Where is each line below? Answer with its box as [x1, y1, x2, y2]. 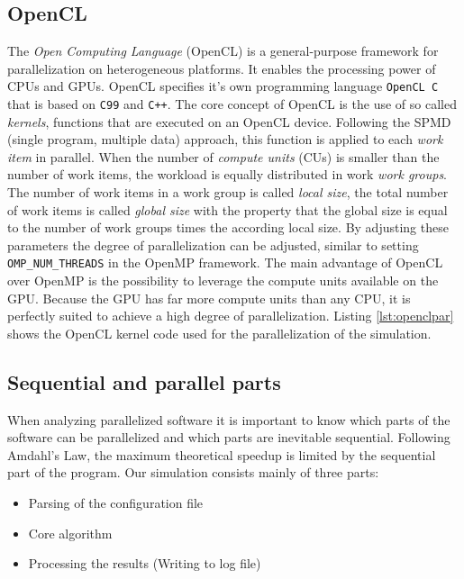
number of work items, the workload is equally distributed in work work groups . [7, 165, 448, 184]
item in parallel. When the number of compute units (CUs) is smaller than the [7, 147, 440, 166]
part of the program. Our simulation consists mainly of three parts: [7, 463, 379, 482]
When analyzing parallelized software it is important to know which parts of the [7, 410, 450, 429]
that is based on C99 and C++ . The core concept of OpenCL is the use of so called [7, 95, 457, 113]
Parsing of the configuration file [28, 493, 204, 512]
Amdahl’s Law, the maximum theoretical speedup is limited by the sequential [7, 445, 436, 464]
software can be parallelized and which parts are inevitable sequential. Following [7, 428, 450, 447]
